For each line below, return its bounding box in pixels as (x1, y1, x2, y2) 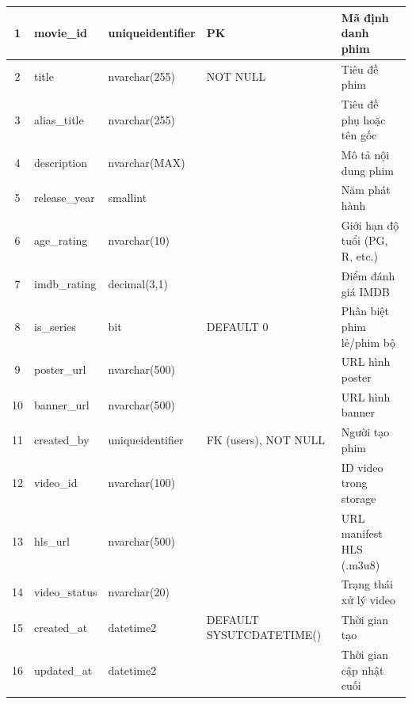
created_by (34, 432, 90, 448)
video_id (34, 474, 78, 491)
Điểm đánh (341, 267, 395, 284)
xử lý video (341, 591, 395, 607)
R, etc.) (341, 248, 378, 264)
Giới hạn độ (341, 216, 399, 233)
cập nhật (341, 661, 384, 678)
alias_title (34, 111, 84, 127)
